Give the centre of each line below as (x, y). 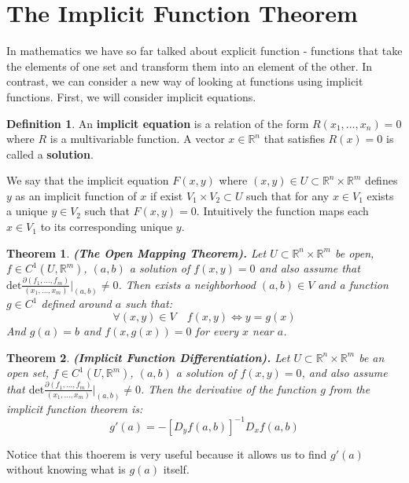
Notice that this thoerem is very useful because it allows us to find (167, 454)
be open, (354, 252)
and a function (353, 284)
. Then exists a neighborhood (187, 284)
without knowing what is (66, 469)
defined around (76, 304)
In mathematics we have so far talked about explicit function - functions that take (204, 51)
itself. (176, 469)
